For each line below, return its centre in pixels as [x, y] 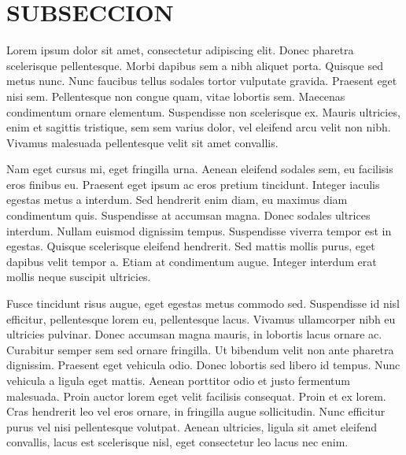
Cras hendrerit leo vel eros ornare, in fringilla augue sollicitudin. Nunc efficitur [196, 411]
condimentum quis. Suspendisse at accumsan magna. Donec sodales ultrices [188, 215]
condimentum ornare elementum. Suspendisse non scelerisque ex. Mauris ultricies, [203, 111]
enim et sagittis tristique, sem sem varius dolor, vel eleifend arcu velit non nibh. [199, 127]
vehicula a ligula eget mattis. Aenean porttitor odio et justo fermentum [178, 380]
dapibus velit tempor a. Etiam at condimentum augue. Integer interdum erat [192, 261]
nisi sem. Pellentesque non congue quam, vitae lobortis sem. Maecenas [176, 96]
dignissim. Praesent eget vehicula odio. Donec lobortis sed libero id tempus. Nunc [203, 365]
